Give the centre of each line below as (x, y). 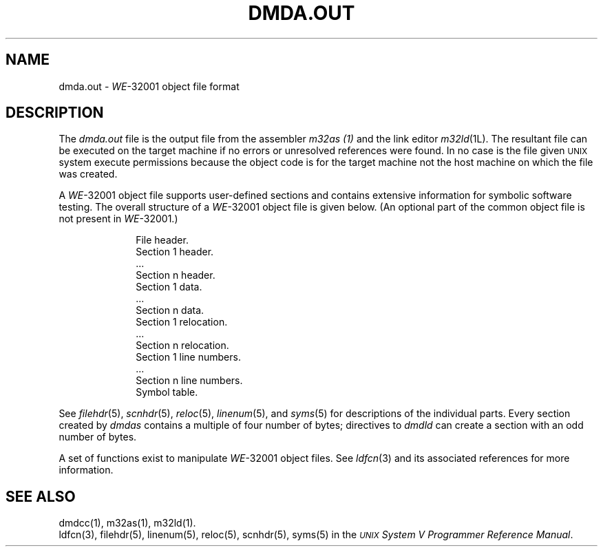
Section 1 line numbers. (188, 357)
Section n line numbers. (189, 381)
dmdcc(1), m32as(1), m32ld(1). (127, 523)
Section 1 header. (175, 252)
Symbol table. (167, 392)
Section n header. (176, 275)
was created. (88, 174)
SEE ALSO (41, 496)
